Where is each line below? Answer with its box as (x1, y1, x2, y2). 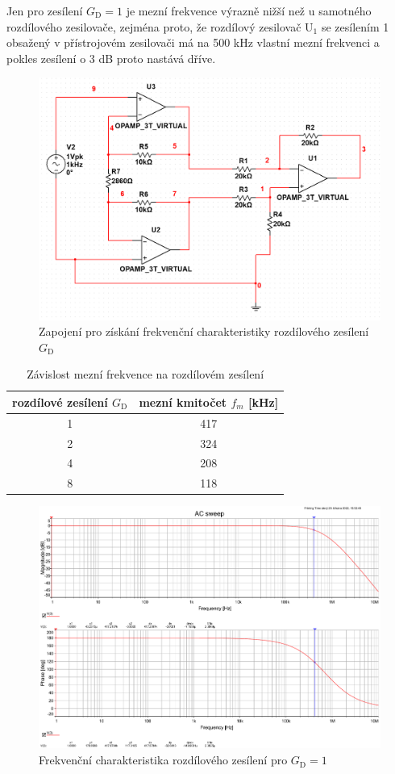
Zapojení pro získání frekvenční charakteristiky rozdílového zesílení (39, 323, 369, 340)
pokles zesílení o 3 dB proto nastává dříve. (6, 49, 216, 66)
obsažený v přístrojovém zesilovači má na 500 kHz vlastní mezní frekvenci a (6, 34, 380, 51)
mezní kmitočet (139, 393, 227, 410)
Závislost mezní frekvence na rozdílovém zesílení (27, 366, 264, 383)
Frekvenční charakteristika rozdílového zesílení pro (39, 751, 288, 768)
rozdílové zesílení (12, 393, 108, 410)
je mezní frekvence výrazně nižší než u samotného (126, 2, 372, 19)
